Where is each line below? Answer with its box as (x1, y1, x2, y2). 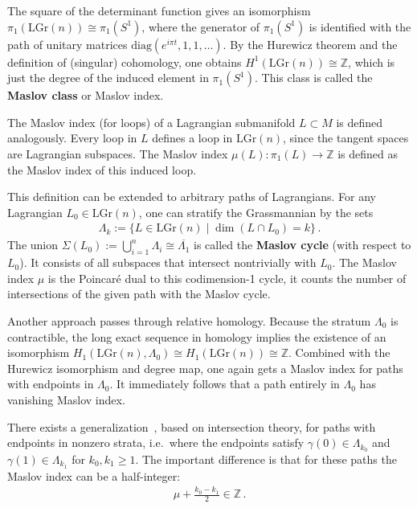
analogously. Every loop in (7, 129, 137, 146)
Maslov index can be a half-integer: (7, 467, 181, 484)
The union (7, 236, 59, 253)
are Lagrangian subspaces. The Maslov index (7, 145, 228, 162)
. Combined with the (288, 344, 390, 361)
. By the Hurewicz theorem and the (223, 35, 398, 52)
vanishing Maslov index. (7, 391, 125, 408)
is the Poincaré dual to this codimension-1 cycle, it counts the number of (47, 269, 407, 286)
